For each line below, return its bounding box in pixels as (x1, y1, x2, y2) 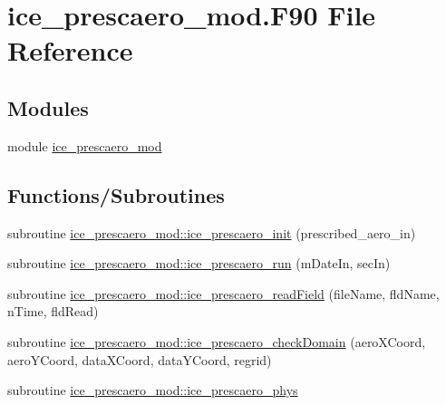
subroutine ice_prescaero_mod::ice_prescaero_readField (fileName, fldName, (7, 284, 440, 303)
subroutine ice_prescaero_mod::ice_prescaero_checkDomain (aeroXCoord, (7, 332, 426, 351)
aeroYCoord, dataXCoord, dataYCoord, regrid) (7, 350, 272, 369)
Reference (7, 32, 133, 69)
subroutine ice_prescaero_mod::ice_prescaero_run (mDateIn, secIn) (7, 254, 391, 273)
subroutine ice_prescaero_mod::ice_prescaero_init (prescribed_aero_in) (7, 223, 416, 242)
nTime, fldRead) (7, 302, 99, 321)
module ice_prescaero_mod (7, 136, 162, 155)
